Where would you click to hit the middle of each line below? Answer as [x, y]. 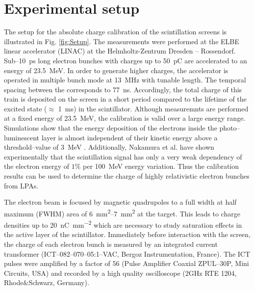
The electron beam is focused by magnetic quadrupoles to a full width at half [120, 202]
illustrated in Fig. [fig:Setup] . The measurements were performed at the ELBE [122, 41]
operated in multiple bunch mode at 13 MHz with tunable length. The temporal [125, 80]
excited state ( [25, 108]
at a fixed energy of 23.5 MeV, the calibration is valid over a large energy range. [125, 118]
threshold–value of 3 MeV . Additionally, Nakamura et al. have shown [109, 147]
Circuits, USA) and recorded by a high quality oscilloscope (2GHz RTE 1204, [120, 273]
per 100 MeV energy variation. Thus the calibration [161, 166]
